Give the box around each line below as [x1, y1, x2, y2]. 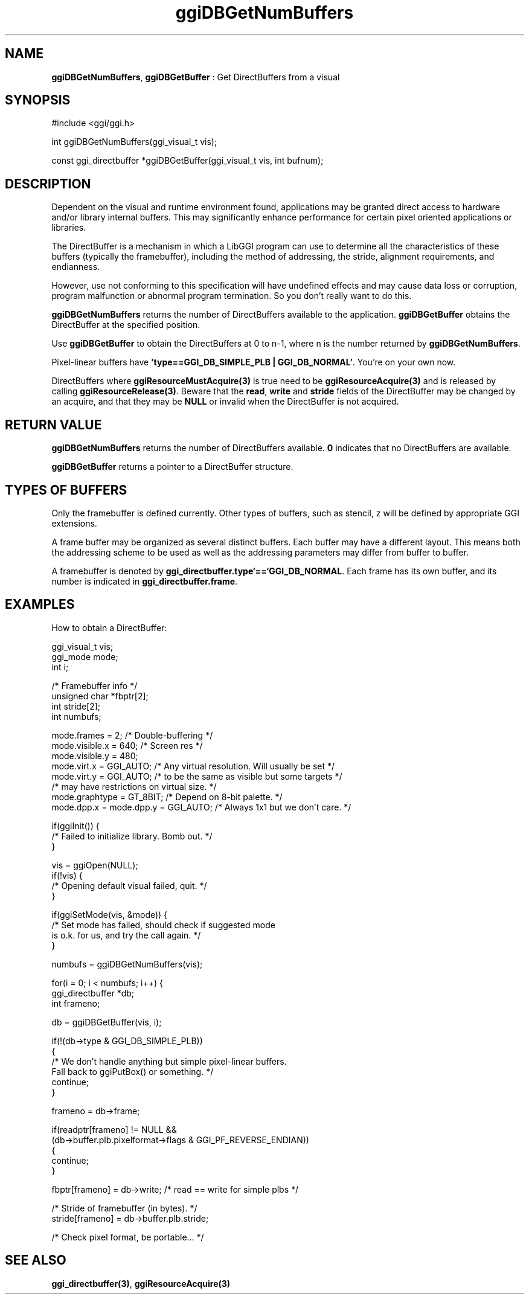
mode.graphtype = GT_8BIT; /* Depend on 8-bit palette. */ [51, 791, 283, 802]
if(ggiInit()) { [51, 820, 100, 831]
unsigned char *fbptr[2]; [51, 690, 149, 701]
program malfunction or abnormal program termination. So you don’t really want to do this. [51, 290, 412, 301]
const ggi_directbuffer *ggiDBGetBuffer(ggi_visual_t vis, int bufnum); [51, 155, 324, 166]
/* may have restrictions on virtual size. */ [51, 781, 217, 792]
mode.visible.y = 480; [51, 750, 138, 761]
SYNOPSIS [5, 92, 71, 108]
